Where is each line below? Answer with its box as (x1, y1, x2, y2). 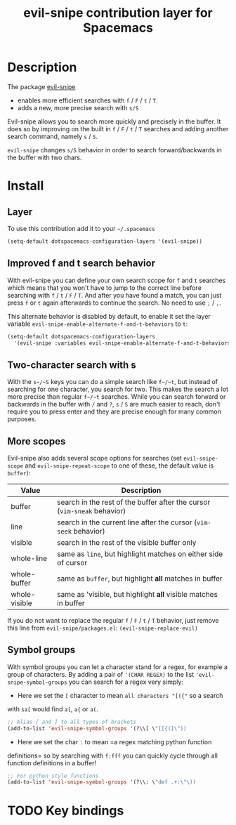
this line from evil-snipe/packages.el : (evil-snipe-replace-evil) (7, 623, 199, 632)
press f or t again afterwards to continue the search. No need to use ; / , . (7, 298, 221, 307)
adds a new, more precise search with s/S (17, 103, 139, 112)
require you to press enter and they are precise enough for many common (7, 407, 222, 416)
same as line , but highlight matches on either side (57, 549, 223, 559)
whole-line (11, 553, 48, 563)
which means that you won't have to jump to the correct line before (7, 283, 202, 292)
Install (7, 178, 44, 194)
